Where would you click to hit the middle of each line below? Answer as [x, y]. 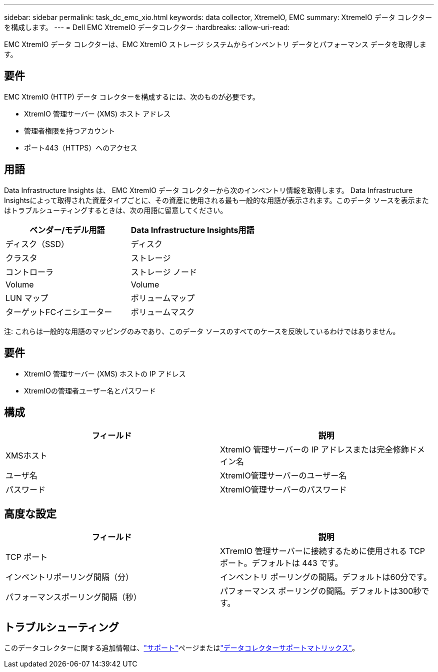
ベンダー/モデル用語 [67, 230]
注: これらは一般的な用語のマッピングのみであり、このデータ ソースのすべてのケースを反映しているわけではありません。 [202, 331]
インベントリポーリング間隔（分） [70, 577]
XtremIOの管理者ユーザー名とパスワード [90, 390]
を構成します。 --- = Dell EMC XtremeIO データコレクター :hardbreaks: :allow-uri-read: [147, 27]
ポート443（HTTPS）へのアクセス [81, 147]
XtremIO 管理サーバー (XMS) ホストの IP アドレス [105, 373]
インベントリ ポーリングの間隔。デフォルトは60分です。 [326, 577]
